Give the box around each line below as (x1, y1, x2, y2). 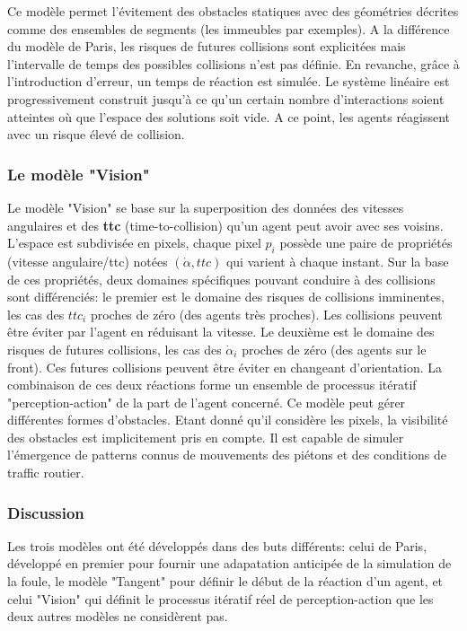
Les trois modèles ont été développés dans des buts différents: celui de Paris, (7, 536, 427, 555)
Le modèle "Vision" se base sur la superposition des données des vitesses (7, 197, 404, 216)
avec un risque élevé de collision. (7, 125, 185, 144)
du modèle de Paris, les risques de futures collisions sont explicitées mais (7, 37, 406, 56)
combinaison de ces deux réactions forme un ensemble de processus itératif (7, 375, 417, 394)
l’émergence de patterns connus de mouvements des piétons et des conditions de (7, 445, 446, 464)
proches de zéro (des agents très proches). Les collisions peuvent (90, 304, 443, 323)
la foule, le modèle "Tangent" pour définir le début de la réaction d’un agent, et (7, 572, 444, 591)
